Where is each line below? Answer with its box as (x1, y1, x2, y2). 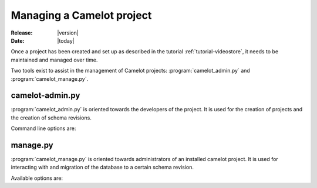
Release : (11, 29, 33, 36)
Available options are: (11, 175, 63, 182)
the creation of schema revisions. (11, 114, 92, 121)
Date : (11, 37, 25, 44)
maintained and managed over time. (11, 56, 98, 63)
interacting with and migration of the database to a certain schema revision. (11, 164, 194, 171)
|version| (57, 29, 79, 36)
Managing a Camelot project (11, 9, 152, 22)
